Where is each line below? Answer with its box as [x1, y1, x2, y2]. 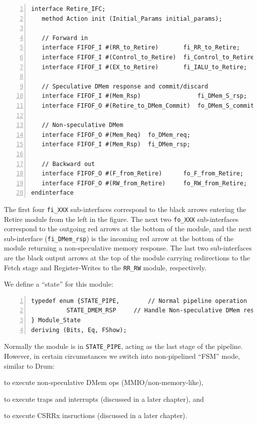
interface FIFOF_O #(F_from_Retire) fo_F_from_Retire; [42, 170, 244, 177]
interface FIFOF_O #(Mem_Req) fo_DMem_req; [42, 131, 191, 138]
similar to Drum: [4, 360, 55, 371]
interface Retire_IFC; [31, 5, 106, 12]
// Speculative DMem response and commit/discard [42, 83, 208, 90]
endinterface [31, 189, 74, 197]
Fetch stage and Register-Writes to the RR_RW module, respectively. [4, 262, 207, 272]
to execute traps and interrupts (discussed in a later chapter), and [4, 393, 204, 404]
